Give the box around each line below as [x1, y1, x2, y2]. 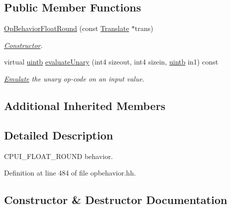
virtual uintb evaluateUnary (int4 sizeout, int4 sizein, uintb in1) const [4, 56, 218, 67]
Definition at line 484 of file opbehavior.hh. [4, 167, 136, 178]
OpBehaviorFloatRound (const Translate [4, 23, 129, 33]
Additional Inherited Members [4, 97, 165, 113]
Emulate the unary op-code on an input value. [4, 73, 144, 83]
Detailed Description [4, 127, 113, 142]
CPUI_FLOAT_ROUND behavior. [4, 150, 113, 161]
